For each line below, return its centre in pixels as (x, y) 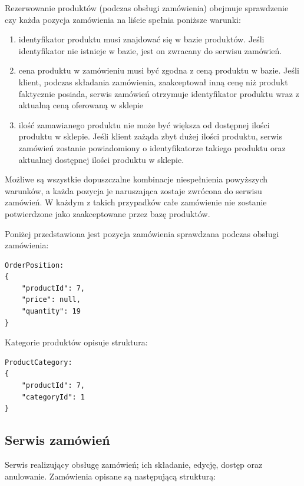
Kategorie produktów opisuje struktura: (76, 342)
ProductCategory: (39, 362)
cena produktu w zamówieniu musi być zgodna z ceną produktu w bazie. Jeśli (159, 70)
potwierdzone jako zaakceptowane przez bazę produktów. (108, 213)
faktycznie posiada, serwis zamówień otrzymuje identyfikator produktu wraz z (159, 93)
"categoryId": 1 (53, 397)
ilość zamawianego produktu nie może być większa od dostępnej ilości (144, 124)
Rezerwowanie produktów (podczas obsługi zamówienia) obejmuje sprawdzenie (147, 8)
